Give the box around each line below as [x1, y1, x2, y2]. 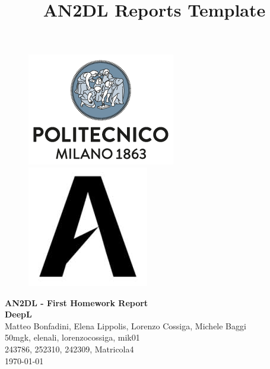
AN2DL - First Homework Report [5, 296, 148, 309]
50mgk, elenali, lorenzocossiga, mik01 [5, 331, 140, 344]
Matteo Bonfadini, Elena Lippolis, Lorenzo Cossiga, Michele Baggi [5, 319, 246, 332]
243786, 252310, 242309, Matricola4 [5, 342, 134, 355]
